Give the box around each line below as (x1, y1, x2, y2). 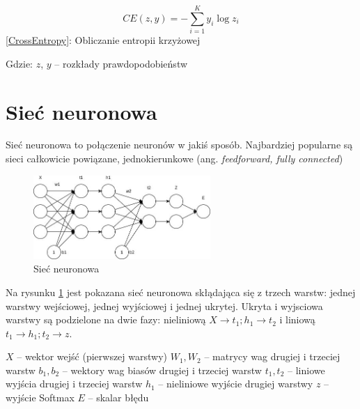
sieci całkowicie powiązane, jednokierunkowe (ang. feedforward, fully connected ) (6, 151, 343, 166)
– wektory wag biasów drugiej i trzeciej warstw (62, 362, 262, 377)
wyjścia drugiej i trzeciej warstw (6, 376, 143, 391)
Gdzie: (6, 56, 33, 70)
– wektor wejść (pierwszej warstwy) (17, 349, 167, 364)
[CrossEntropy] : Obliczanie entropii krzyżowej (6, 33, 201, 47)
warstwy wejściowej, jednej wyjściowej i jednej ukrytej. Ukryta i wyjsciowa (6, 298, 323, 313)
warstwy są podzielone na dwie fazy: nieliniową (6, 312, 206, 327)
